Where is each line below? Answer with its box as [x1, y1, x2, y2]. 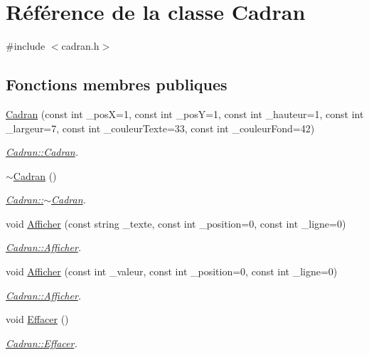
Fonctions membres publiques [6, 73, 228, 95]
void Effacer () [6, 312, 69, 327]
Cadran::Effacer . [6, 335, 77, 350]
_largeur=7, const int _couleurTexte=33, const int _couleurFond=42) [6, 120, 315, 135]
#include [6, 38, 46, 53]
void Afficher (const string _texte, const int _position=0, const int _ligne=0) [6, 216, 346, 231]
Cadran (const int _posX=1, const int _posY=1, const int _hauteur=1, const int [6, 106, 364, 121]
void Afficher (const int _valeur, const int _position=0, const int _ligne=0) [6, 264, 338, 279]
